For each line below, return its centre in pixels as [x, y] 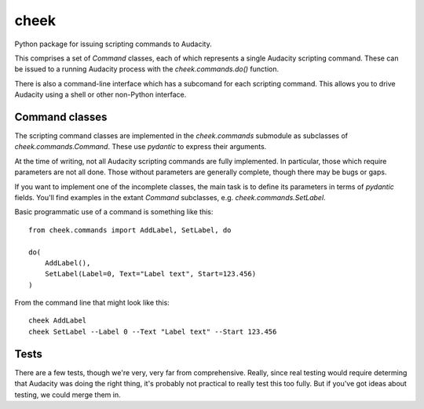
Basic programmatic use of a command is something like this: [114, 212]
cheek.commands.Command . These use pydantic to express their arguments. [141, 147]
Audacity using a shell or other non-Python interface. [101, 95]
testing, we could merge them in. [68, 394]
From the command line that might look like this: [92, 303]
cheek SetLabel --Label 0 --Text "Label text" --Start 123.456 [153, 331]
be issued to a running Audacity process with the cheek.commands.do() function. [146, 69]
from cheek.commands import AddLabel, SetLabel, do [130, 230]
